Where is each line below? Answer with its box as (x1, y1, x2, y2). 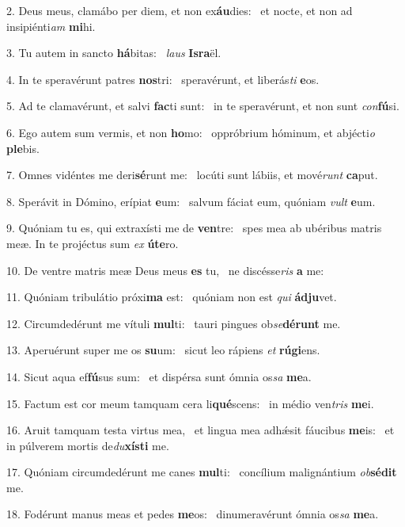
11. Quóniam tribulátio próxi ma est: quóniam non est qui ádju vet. (6, 288, 337, 305)
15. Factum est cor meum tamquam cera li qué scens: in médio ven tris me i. (6, 395, 374, 411)
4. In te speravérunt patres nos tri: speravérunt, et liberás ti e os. (6, 71, 320, 87)
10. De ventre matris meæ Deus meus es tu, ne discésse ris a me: (6, 262, 324, 278)
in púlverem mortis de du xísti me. (6, 437, 169, 453)
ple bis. (6, 139, 40, 156)
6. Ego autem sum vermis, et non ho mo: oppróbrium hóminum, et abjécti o (6, 124, 376, 140)
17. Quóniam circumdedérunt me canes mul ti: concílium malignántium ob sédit (6, 464, 397, 480)
